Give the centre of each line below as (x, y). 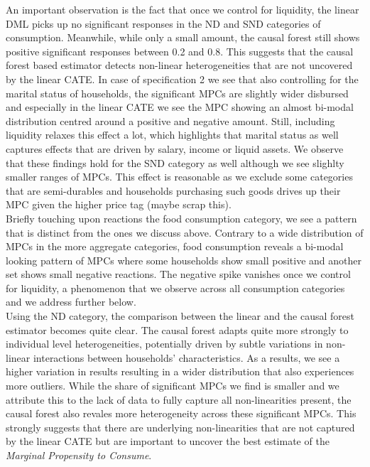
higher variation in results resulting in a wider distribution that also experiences (180, 371)
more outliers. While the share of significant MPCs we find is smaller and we (173, 386)
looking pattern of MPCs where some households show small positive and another (184, 260)
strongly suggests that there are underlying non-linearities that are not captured (180, 427)
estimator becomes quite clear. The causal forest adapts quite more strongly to (177, 329)
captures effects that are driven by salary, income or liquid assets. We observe (175, 148)
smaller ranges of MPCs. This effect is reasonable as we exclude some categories (179, 177)
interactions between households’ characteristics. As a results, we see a (186, 357)
